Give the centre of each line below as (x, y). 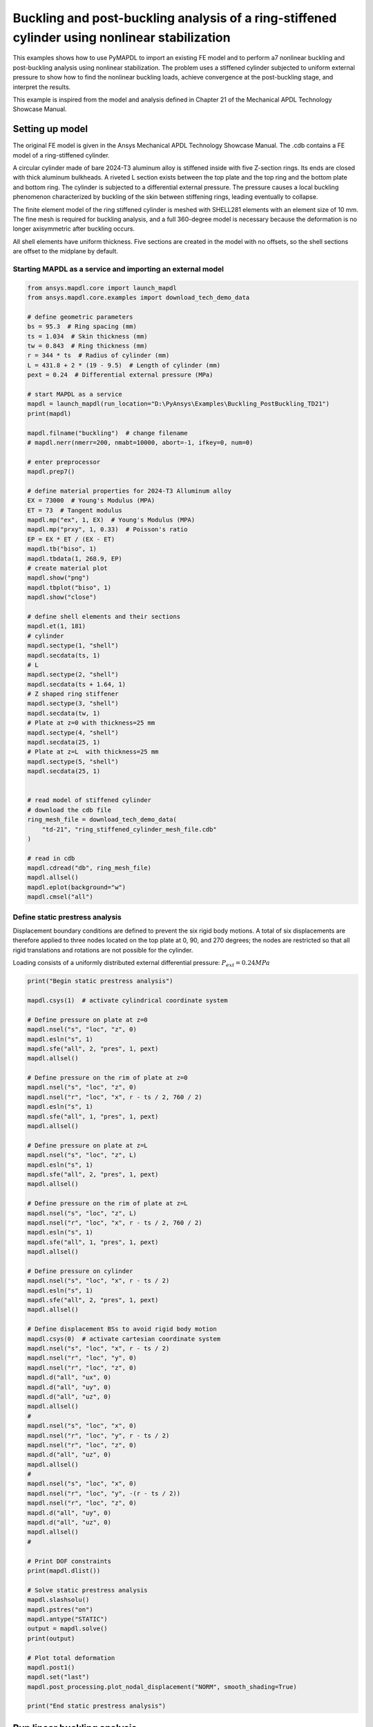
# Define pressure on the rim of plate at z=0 (107, 1078)
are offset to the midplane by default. (66, 251)
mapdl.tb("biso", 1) (62, 549)
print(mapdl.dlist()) (64, 1571)
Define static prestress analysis (67, 917)
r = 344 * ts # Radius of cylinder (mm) (98, 355)
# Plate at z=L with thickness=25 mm (93, 752)
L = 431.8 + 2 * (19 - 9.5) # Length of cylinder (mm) (124, 365)
